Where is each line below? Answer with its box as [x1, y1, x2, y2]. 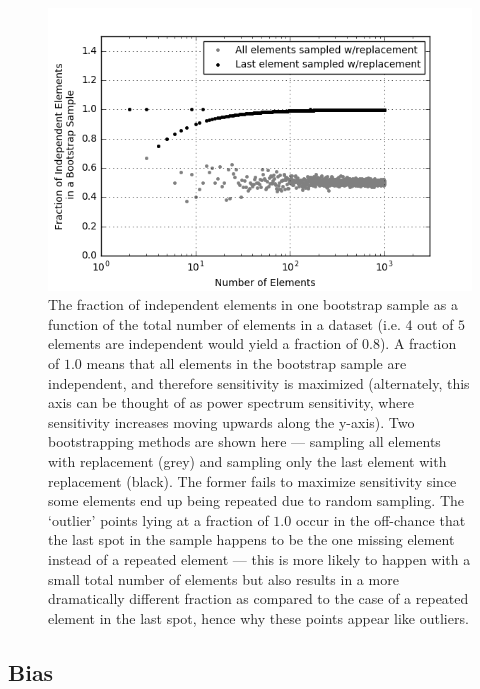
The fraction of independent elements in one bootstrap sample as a [48, 294, 458, 315]
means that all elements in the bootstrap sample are [86, 353, 407, 374]
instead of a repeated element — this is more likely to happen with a [48, 548, 471, 569]
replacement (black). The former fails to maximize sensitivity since [48, 470, 457, 491]
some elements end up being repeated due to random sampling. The [48, 490, 465, 511]
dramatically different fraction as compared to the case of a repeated [48, 588, 469, 609]
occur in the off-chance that [295, 509, 466, 530]
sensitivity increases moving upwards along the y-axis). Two [48, 411, 415, 432]
